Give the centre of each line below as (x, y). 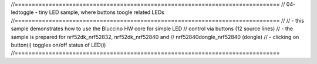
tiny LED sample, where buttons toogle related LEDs (102, 12)
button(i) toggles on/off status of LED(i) (58, 45)
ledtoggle (22, 12)
